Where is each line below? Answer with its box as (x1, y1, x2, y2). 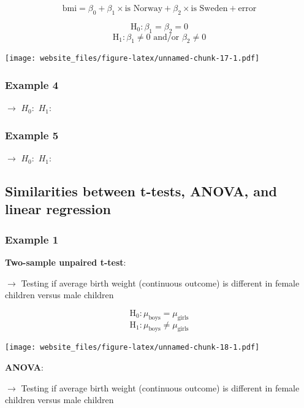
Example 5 (5, 127, 59, 142)
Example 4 (5, 77, 59, 92)
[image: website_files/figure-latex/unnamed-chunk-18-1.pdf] (5, 343, 260, 352)
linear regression (5, 199, 111, 218)
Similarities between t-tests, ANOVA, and (5, 182, 277, 201)
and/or (153, 33, 180, 42)
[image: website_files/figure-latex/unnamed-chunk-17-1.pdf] (5, 54, 260, 63)
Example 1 (5, 231, 59, 247)
